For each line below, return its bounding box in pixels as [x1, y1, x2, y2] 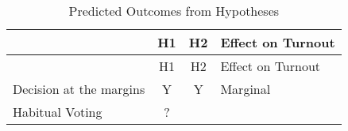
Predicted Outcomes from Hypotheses [68, 2, 280, 20]
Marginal [220, 80, 271, 98]
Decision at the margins [13, 80, 145, 98]
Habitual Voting [13, 103, 102, 121]
